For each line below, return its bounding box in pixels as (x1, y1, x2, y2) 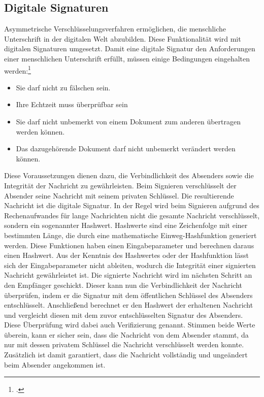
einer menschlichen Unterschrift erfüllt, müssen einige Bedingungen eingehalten (4, 53, 250, 63)
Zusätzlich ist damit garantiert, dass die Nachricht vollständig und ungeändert (4, 349, 248, 360)
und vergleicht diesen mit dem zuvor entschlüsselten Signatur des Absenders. (4, 309, 243, 320)
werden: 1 (4, 63, 31, 76)
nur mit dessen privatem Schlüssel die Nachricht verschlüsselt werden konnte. (4, 339, 244, 350)
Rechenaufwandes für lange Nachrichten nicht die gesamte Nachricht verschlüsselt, (4, 210, 260, 220)
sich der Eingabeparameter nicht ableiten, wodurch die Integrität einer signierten (4, 259, 256, 270)
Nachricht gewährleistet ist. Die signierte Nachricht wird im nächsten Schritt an (4, 270, 252, 280)
